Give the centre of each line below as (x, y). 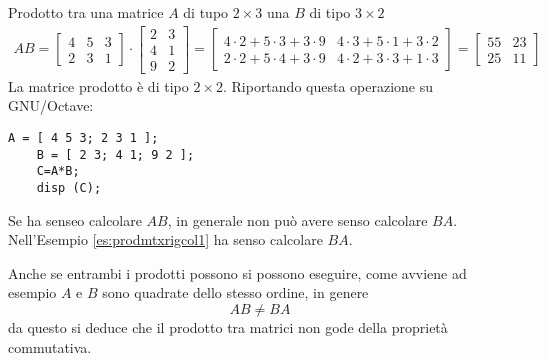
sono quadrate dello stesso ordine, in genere (235, 292)
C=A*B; (58, 171)
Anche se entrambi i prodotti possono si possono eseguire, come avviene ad (237, 272)
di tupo (206, 12)
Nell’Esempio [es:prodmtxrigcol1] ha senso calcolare (165, 239)
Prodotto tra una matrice (86, 12)
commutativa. (50, 346)
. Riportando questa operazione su (328, 85)
